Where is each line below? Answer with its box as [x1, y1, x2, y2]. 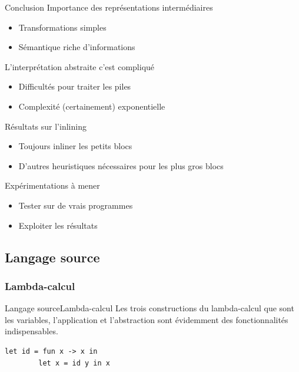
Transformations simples [18, 21, 107, 33]
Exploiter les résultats [18, 219, 98, 231]
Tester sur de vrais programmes [18, 199, 133, 211]
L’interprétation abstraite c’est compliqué [5, 60, 155, 73]
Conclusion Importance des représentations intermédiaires [5, 1, 213, 13]
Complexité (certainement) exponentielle [18, 100, 165, 112]
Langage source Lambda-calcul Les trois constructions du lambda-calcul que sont [5, 302, 294, 314]
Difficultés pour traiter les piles [18, 80, 131, 93]
